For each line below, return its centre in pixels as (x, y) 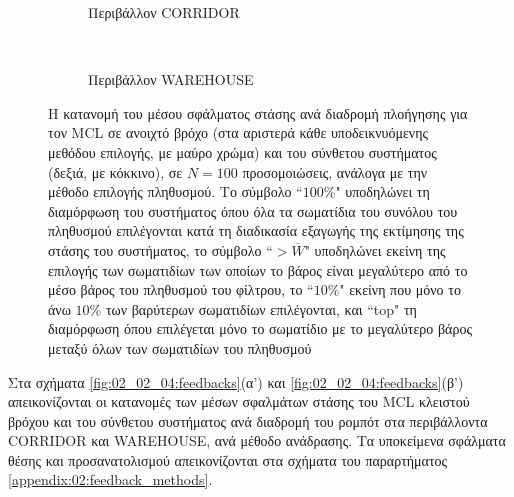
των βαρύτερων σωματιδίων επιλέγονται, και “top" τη (261, 308)
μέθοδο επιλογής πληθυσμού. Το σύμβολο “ (175, 191)
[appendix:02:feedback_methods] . (110, 479)
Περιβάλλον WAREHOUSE (171, 79)
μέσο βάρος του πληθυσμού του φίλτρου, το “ (181, 289)
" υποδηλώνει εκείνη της (375, 249)
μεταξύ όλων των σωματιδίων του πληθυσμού (180, 347)
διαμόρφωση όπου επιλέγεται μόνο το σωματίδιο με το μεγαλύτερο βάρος (260, 328)
